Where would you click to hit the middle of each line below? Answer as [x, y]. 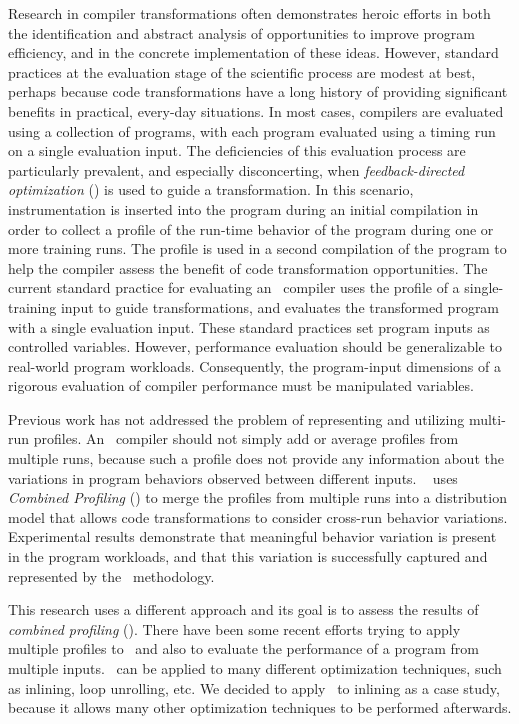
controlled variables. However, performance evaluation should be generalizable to [255, 346]
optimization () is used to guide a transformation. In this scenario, [211, 189]
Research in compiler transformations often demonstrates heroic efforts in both [249, 13]
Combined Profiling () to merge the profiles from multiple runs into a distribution [257, 497]
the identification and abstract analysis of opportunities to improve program [241, 32]
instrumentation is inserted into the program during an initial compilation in [243, 208]
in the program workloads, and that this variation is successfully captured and [248, 556]
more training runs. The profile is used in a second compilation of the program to [257, 248]
